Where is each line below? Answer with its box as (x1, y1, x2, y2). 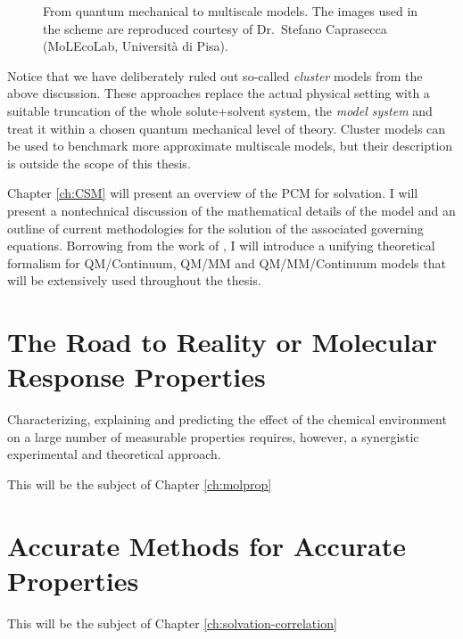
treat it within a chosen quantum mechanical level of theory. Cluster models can (7, 119, 446, 137)
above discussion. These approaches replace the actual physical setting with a (7, 84, 430, 102)
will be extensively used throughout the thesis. (7, 271, 261, 290)
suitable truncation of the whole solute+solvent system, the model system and (7, 101, 433, 119)
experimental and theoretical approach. (7, 445, 221, 463)
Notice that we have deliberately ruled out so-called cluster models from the (7, 66, 423, 85)
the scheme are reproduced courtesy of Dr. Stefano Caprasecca (43, 19, 387, 37)
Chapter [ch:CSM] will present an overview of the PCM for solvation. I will (7, 184, 418, 202)
